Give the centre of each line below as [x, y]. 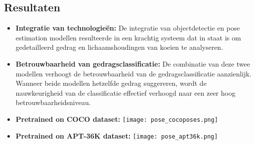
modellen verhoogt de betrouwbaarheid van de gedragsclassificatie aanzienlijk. [133, 73]
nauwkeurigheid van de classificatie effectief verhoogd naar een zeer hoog [126, 92]
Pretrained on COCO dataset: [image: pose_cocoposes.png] [117, 119]
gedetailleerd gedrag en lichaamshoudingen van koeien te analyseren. [119, 47]
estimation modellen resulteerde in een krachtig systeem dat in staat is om [128, 37]
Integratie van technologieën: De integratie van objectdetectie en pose [128, 28]
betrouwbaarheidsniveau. [53, 102]
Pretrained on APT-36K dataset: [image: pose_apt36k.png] [117, 135]
